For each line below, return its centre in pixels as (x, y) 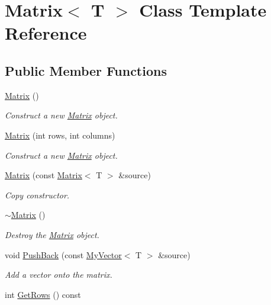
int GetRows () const (43, 294)
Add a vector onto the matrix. (59, 274)
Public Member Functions (86, 70)
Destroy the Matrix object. (52, 234)
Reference (46, 33)
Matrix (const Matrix (43, 175)
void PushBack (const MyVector (63, 254)
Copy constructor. (37, 195)
